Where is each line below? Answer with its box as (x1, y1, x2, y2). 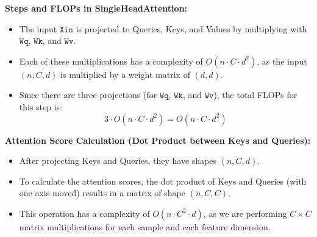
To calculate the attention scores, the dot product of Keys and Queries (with (19, 174, 307, 187)
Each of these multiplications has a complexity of (19, 54, 203, 67)
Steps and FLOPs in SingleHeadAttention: (5, 2, 188, 14)
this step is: (19, 100, 63, 113)
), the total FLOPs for (213, 88, 297, 101)
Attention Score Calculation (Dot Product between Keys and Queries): (5, 133, 311, 146)
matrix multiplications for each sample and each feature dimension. (19, 220, 271, 233)
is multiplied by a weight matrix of (60, 68, 190, 80)
